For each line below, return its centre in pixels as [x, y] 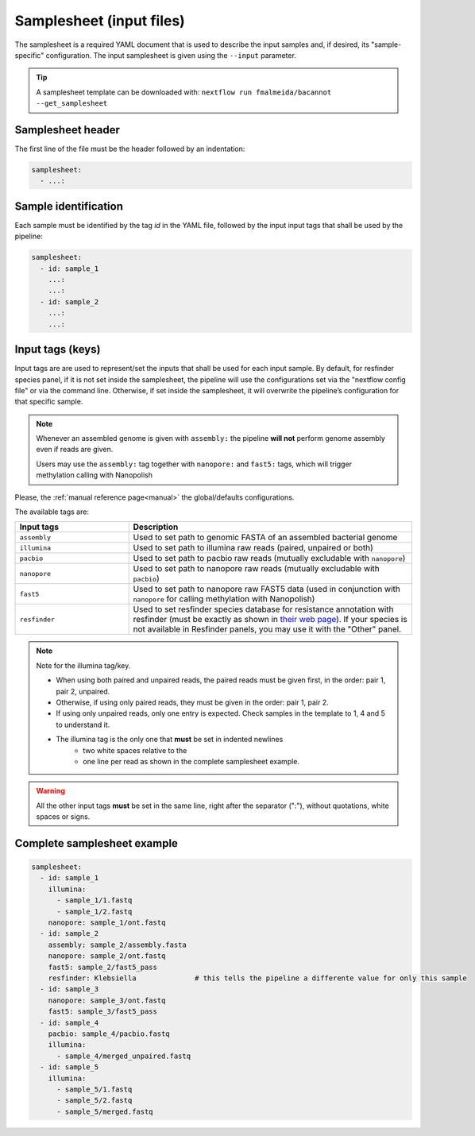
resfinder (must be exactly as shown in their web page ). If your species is [270, 620]
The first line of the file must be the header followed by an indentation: [130, 149]
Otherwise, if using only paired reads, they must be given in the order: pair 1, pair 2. [192, 702]
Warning [50, 791]
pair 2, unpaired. [83, 691]
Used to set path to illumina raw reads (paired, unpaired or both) [253, 548]
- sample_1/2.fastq [95, 911]
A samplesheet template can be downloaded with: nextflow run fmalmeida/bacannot [184, 92]
